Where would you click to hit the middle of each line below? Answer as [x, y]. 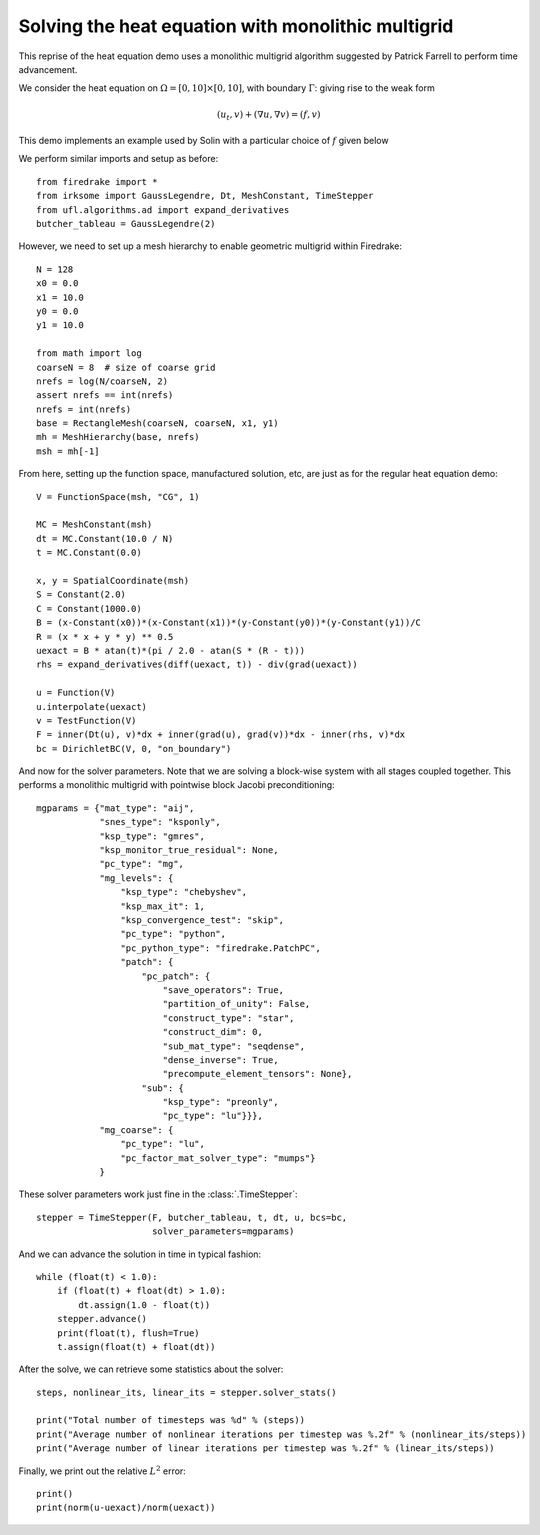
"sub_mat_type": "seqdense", [233, 1046]
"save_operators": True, [223, 989]
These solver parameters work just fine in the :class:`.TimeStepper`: [158, 1194]
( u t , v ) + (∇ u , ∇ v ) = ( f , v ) [268, 115]
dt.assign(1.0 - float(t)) [144, 1304]
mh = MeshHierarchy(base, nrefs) [118, 437]
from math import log [89, 353]
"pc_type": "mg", [142, 864]
